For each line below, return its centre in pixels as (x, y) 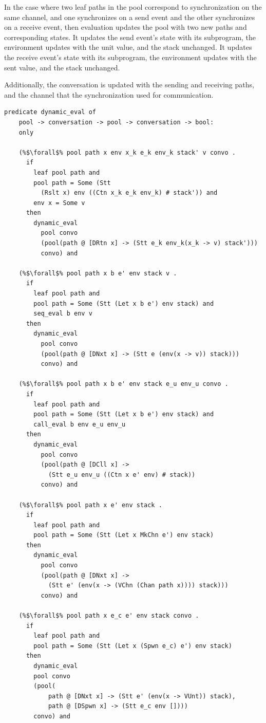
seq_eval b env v (63, 314)
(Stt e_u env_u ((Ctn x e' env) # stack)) (122, 475)
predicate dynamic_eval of (50, 112)
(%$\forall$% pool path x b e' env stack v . (98, 273)
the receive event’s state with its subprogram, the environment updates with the (130, 57)
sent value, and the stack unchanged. (62, 67)
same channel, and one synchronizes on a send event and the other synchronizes (130, 17)
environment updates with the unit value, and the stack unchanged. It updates (128, 47)
